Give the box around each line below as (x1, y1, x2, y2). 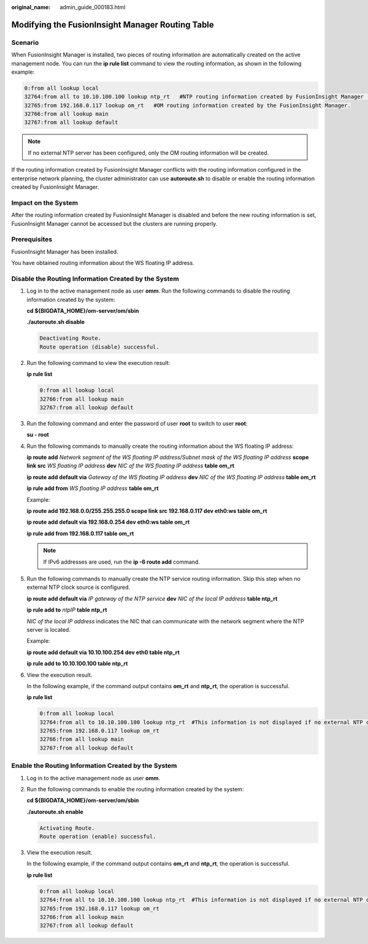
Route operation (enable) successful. (39, 833, 156, 840)
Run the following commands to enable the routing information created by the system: (26, 785, 244, 792)
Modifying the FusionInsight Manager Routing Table (11, 19, 214, 30)
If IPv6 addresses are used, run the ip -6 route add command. (43, 558, 201, 566)
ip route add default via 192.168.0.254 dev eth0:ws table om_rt (26, 518, 190, 526)
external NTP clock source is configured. (26, 583, 131, 591)
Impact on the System (11, 198, 79, 207)
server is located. (26, 626, 71, 633)
